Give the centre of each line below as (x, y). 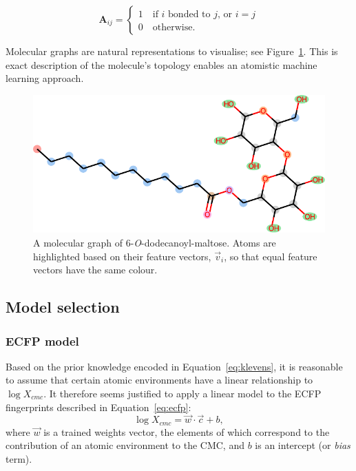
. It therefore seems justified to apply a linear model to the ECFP (182, 394)
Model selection (63, 307)
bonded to (189, 14)
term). (19, 459)
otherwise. (174, 28)
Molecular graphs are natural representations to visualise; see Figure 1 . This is (172, 51)
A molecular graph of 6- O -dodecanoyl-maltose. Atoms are (155, 243)
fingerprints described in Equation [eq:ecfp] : (98, 407)
